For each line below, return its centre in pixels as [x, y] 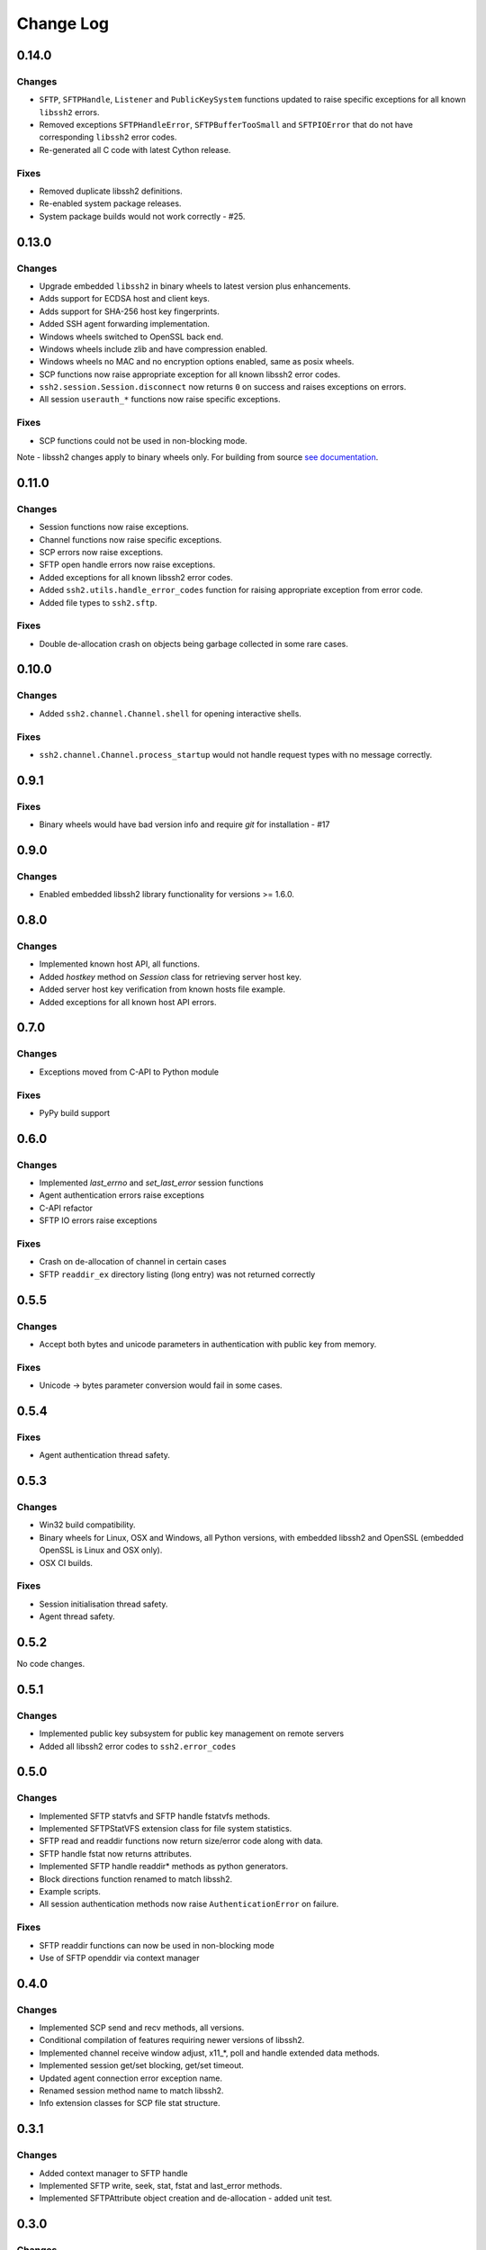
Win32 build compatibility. [87, 1525]
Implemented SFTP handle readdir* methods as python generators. [163, 1867]
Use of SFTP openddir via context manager [119, 1957]
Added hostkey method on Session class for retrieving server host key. [170, 976]
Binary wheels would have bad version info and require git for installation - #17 [184, 824]
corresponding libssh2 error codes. [108, 137]
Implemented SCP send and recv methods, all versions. [142, 2028]
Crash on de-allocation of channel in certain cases [133, 1262]
